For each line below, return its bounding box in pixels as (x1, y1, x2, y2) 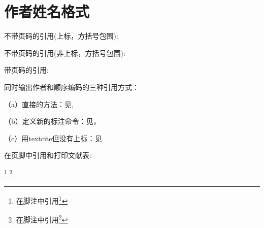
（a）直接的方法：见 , (4, 99, 74, 109)
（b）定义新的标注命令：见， (4, 116, 101, 126)
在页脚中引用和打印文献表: (4, 150, 91, 160)
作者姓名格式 (4, 1, 90, 22)
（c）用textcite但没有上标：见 (4, 133, 102, 143)
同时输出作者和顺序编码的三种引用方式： (4, 81, 139, 92)
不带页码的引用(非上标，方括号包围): (4, 47, 125, 58)
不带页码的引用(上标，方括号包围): (4, 30, 118, 41)
